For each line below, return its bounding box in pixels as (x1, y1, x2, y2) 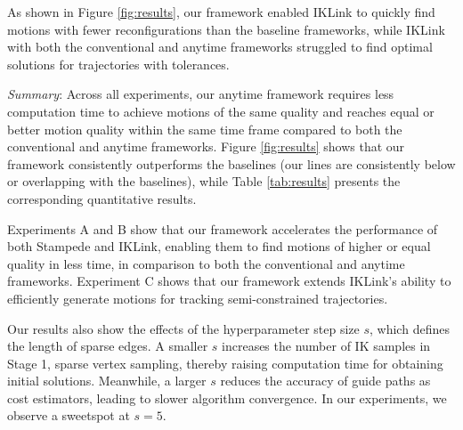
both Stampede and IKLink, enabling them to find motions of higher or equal (7, 237, 431, 256)
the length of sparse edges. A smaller (7, 337, 208, 355)
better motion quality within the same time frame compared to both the (7, 119, 402, 138)
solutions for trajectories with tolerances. (7, 54, 230, 73)
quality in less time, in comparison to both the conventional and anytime (7, 254, 405, 272)
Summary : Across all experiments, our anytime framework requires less (7, 85, 394, 103)
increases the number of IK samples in (222, 337, 431, 355)
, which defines (370, 319, 450, 337)
